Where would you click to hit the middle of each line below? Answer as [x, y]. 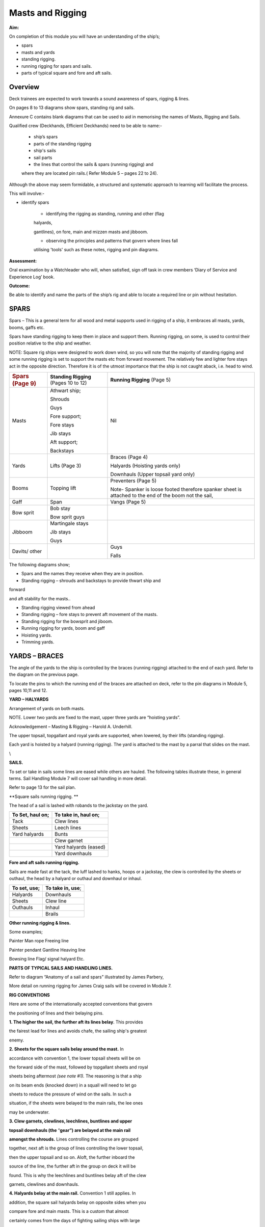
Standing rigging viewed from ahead [58, 607]
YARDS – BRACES [36, 656]
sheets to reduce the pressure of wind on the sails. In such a [70, 1094]
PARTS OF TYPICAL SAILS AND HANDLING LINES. [61, 968]
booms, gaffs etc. [27, 327]
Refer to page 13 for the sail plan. [42, 787]
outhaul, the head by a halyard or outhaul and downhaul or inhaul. [76, 879]
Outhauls [22, 907]
